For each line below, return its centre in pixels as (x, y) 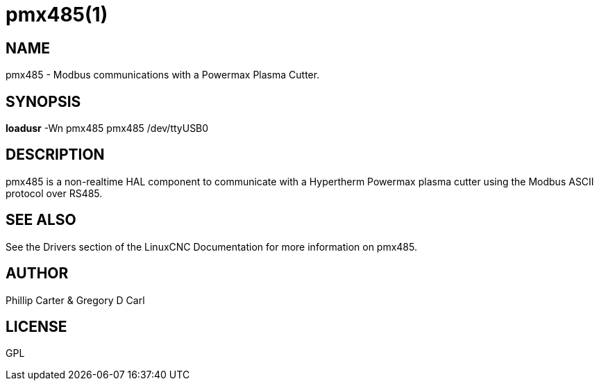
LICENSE (36, 326)
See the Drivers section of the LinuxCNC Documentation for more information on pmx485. (211, 246)
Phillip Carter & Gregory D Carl (75, 300)
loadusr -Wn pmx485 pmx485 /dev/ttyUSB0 (107, 128)
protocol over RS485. (54, 193)
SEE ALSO (41, 220)
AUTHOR (37, 274)
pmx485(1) (57, 15)
